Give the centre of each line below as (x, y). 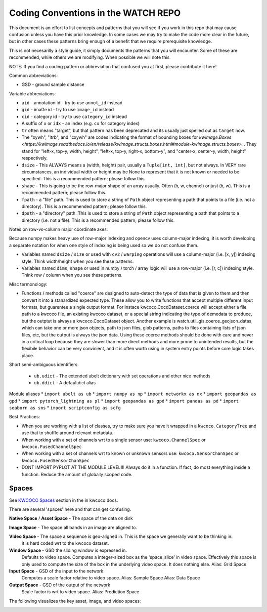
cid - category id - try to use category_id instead (74, 117)
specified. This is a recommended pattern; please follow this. (84, 179)
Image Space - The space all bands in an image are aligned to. (73, 527)
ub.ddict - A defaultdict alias (65, 382)
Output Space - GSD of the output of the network (60, 585)
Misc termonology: (28, 284)
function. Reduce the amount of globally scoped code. (77, 474)
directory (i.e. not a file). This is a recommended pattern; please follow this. (98, 220)
